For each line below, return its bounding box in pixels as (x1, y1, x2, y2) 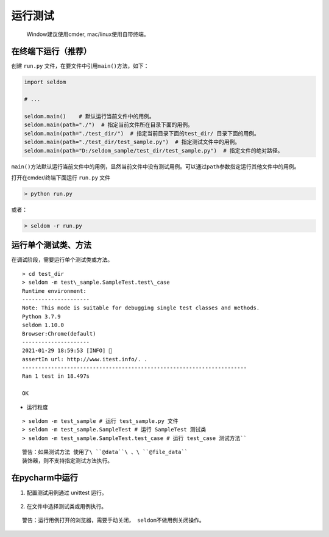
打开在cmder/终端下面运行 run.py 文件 (11, 174, 111, 181)
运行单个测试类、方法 (11, 240, 91, 250)
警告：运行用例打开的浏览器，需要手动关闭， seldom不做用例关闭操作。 (22, 517, 205, 524)
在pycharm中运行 (11, 473, 79, 483)
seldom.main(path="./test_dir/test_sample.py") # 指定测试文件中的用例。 (24, 139, 241, 146)
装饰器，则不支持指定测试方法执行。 (22, 457, 113, 464)
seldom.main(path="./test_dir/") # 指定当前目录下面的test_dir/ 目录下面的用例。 (24, 130, 260, 137)
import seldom (24, 79, 66, 85)
